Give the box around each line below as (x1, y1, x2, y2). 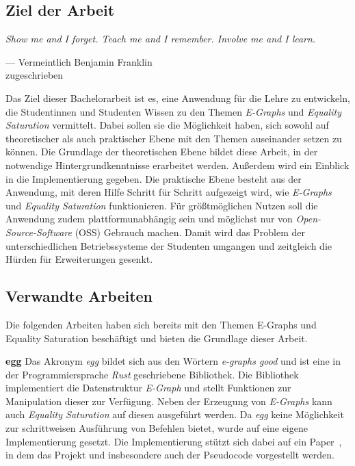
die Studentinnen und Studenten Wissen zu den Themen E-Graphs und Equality (5, 104, 341, 118)
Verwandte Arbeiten (5, 285, 153, 307)
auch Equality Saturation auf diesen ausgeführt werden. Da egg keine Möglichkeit (5, 407, 344, 422)
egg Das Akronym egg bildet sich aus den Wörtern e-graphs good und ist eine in (5, 354, 341, 368)
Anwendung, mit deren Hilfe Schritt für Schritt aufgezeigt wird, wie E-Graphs (5, 185, 332, 199)
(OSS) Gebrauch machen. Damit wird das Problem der (75, 224, 305, 239)
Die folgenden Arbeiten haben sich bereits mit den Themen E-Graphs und (5, 317, 317, 331)
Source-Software (5, 224, 72, 239)
